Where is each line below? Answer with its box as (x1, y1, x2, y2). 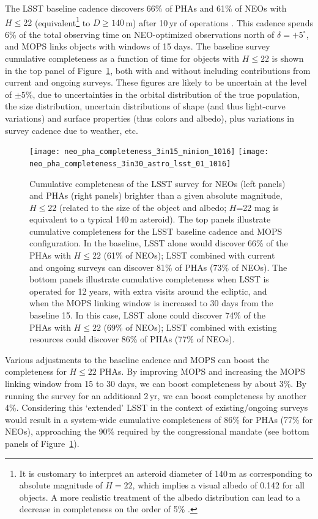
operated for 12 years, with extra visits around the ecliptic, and (29, 284, 267, 297)
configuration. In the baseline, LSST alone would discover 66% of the (29, 237, 288, 249)
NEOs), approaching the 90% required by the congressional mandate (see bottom (5, 425, 309, 438)
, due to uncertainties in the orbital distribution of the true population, (32, 87, 300, 100)
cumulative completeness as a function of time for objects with (5, 52, 239, 65)
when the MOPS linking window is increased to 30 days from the (29, 296, 273, 309)
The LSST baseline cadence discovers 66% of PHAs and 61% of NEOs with (5, 2, 287, 14)
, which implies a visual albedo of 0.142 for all (132, 479, 305, 491)
